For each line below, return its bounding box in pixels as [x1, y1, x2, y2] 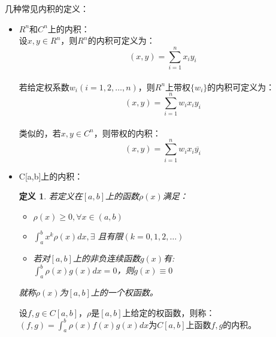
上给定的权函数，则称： [122, 306, 215, 318]
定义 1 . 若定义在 [19, 190, 83, 202]
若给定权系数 [19, 80, 69, 93]
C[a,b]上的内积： [19, 169, 83, 182]
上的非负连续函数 [72, 252, 140, 265]
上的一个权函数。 [90, 286, 158, 298]
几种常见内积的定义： [5, 2, 89, 14]
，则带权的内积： [93, 126, 161, 139]
